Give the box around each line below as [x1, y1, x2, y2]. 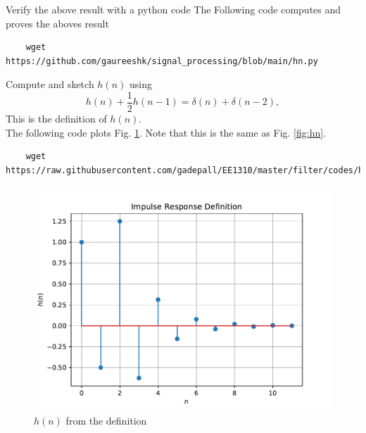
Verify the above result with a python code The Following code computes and [6, 2, 341, 16]
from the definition [65, 413, 147, 427]
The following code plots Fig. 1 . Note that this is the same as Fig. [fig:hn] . [6, 125, 327, 139]
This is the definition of [6, 111, 107, 126]
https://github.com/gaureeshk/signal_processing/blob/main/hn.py [6, 56, 318, 66]
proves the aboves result [6, 15, 109, 30]
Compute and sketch [6, 77, 94, 92]
